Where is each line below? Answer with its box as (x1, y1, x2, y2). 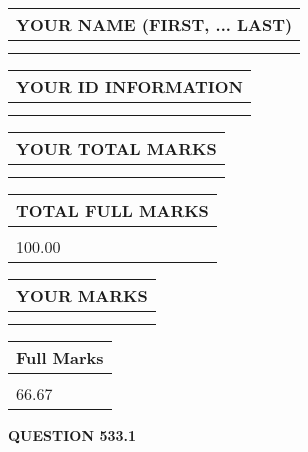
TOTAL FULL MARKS (16, 199, 209, 222)
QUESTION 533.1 (8, 425, 137, 445)
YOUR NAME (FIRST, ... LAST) (16, 13, 293, 36)
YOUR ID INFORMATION (16, 75, 243, 98)
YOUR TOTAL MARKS (16, 137, 217, 160)
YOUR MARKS (16, 284, 148, 307)
